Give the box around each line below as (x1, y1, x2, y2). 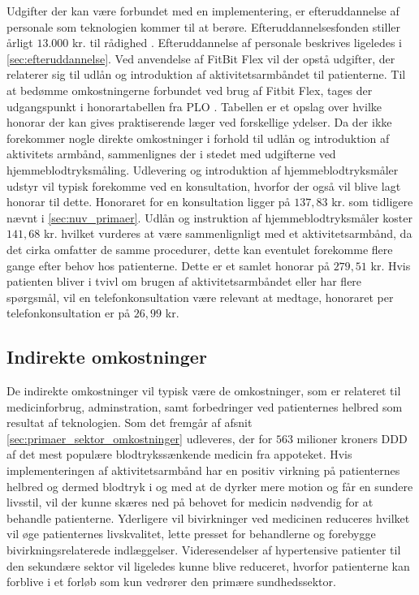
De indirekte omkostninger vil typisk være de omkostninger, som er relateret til (6, 382, 401, 399)
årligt (6, 34, 33, 51)
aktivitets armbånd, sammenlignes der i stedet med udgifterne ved (6, 145, 336, 162)
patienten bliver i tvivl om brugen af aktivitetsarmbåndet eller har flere (6, 273, 362, 290)
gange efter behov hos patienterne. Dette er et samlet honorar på (6, 257, 330, 274)
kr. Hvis (370, 257, 411, 274)
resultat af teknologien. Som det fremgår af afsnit (6, 414, 253, 431)
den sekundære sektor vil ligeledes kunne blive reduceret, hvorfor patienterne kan (6, 557, 410, 574)
